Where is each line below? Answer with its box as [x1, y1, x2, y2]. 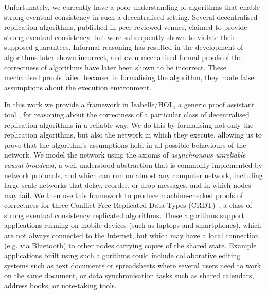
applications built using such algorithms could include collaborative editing [4, 250, 241, 261]
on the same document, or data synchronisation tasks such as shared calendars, [4, 270, 254, 281]
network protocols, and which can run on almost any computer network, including [4, 169, 263, 180]
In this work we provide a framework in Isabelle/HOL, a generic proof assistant [4, 99, 255, 110]
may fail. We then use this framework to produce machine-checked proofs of [4, 189, 243, 200]
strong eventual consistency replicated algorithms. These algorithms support [4, 209, 245, 220]
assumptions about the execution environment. [4, 82, 152, 92]
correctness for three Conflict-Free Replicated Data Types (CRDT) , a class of [4, 200, 252, 210]
